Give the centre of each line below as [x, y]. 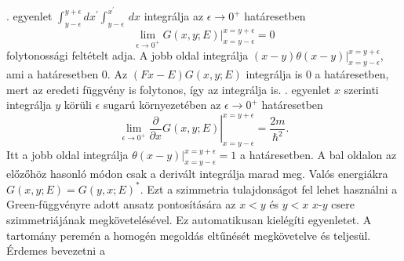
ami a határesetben [53, 73]
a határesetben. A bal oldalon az [318, 154]
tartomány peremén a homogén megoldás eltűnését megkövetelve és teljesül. [189, 235]
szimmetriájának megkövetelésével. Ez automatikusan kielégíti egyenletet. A [189, 220]
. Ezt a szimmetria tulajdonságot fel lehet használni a [269, 188]
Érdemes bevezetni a [56, 250]
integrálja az [174, 16]
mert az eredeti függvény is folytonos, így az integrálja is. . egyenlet [169, 89]
